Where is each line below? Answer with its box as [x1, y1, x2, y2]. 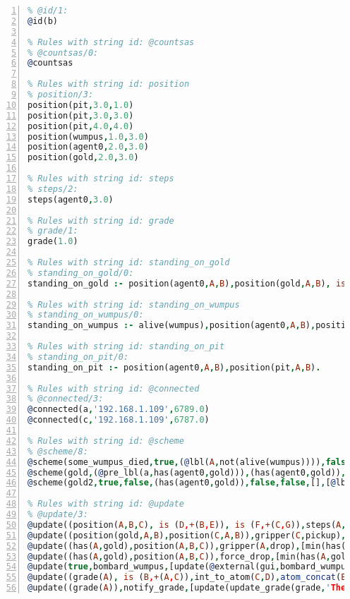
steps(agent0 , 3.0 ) [28, 194, 114, 205]
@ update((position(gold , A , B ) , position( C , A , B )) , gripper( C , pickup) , [28, 530, 346, 540]
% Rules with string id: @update [28, 499, 184, 509]
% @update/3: [28, 509, 88, 519]
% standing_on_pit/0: [28, 351, 129, 362]
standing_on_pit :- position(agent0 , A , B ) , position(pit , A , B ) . [28, 362, 321, 373]
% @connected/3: [28, 394, 104, 404]
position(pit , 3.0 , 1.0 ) [28, 99, 134, 110]
